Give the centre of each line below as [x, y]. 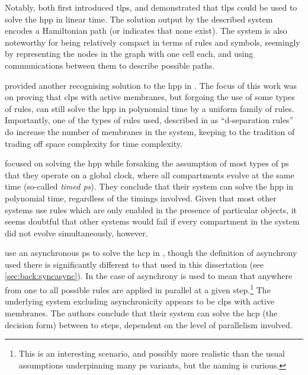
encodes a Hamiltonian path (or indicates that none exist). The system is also [146, 31]
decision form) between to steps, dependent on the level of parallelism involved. [149, 324]
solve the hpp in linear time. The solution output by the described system [139, 19]
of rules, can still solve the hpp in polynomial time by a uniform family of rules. [150, 108]
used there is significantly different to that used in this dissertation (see [134, 264]
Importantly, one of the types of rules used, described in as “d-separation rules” [149, 120]
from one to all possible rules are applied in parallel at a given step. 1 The [138, 289]
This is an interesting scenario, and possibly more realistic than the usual [152, 353]
